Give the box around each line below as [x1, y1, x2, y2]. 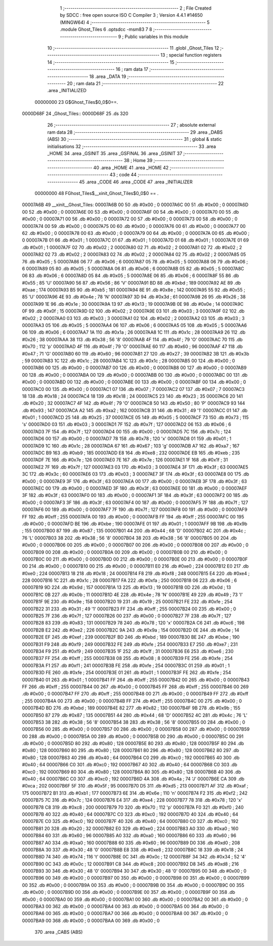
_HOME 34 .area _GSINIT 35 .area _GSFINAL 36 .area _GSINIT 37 [47, 150, 183, 156]
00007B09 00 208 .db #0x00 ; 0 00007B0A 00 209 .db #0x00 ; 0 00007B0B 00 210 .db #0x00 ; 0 [22, 549, 227, 555]
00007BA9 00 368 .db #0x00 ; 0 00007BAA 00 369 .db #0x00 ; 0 [22, 917, 160, 924]
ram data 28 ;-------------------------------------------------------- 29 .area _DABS [47, 129, 223, 135]
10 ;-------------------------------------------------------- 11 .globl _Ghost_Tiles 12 [47, 45, 219, 51]
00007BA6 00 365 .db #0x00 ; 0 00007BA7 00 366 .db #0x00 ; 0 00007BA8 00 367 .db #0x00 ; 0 [22, 911, 229, 917]
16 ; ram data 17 [115, 66, 149, 72]
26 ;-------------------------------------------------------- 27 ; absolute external [47, 122, 216, 128]
